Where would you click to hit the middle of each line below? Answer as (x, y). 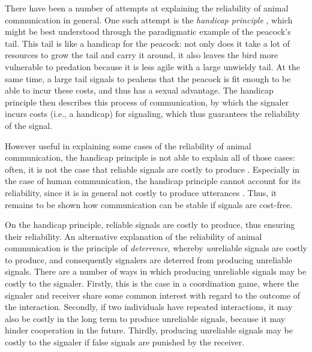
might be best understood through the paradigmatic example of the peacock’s (148, 31)
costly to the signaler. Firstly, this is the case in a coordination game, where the (152, 283)
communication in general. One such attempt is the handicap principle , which (149, 19)
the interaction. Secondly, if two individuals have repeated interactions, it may (149, 307)
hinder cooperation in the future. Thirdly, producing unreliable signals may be (149, 330)
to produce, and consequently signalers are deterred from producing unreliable (148, 259)
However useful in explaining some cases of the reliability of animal (128, 145)
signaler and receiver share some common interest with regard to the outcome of (153, 295)
